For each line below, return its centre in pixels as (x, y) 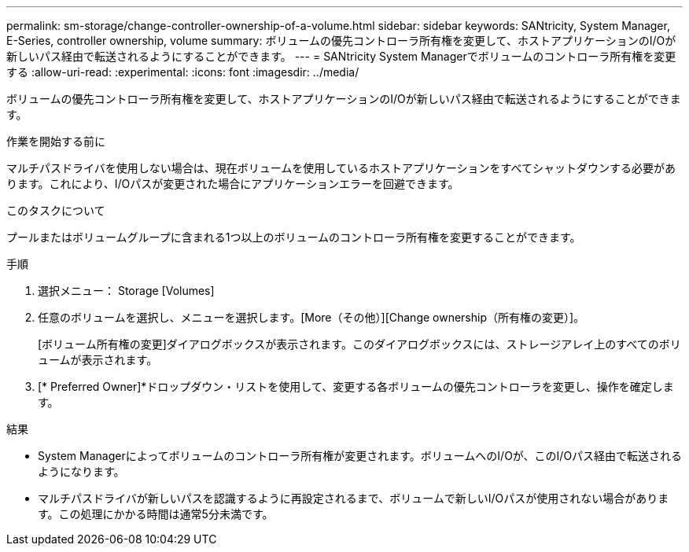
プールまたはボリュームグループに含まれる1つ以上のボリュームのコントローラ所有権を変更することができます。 (294, 237)
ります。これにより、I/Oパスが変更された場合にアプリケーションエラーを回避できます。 (233, 184)
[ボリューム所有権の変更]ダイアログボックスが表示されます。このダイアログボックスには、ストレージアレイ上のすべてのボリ (359, 344)
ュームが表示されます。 (98, 360)
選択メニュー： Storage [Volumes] (126, 291)
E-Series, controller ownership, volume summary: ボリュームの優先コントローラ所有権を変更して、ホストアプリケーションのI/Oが (341, 40)
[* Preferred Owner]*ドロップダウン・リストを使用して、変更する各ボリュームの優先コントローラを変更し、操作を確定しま (356, 386)
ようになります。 (81, 471)
